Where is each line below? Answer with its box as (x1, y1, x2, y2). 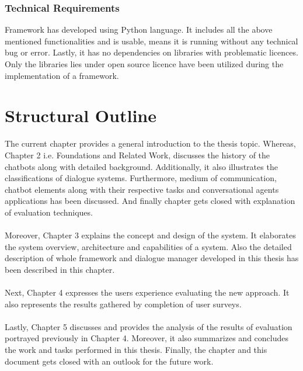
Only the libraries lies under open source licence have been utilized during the (5, 58, 284, 70)
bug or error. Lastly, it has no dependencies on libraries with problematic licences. (5, 46, 298, 58)
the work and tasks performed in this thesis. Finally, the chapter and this (5, 344, 267, 355)
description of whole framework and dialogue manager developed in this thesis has (5, 252, 299, 264)
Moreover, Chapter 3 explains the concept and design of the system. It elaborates (5, 229, 296, 241)
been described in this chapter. (5, 263, 115, 275)
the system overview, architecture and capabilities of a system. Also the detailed (5, 240, 292, 252)
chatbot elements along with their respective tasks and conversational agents (5, 183, 279, 195)
